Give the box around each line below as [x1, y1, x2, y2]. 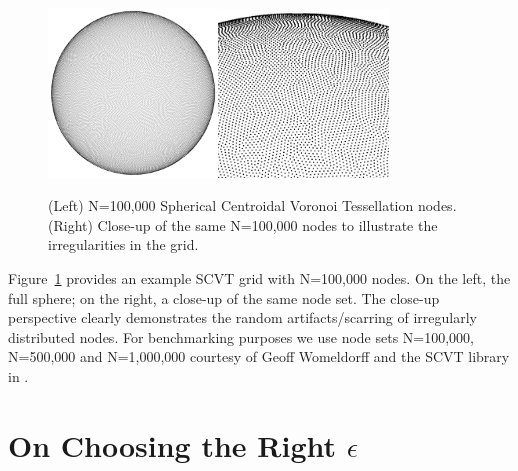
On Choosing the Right [8, 424, 337, 465]
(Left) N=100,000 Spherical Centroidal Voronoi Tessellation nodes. [48, 195, 457, 216]
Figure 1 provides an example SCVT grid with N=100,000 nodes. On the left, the [8, 267, 511, 288]
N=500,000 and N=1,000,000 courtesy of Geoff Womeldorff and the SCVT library [8, 346, 510, 367]
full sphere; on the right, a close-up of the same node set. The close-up [8, 287, 440, 308]
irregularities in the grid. [48, 234, 199, 255]
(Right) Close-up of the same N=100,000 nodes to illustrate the [48, 214, 438, 235]
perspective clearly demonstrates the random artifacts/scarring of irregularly [8, 307, 478, 328]
